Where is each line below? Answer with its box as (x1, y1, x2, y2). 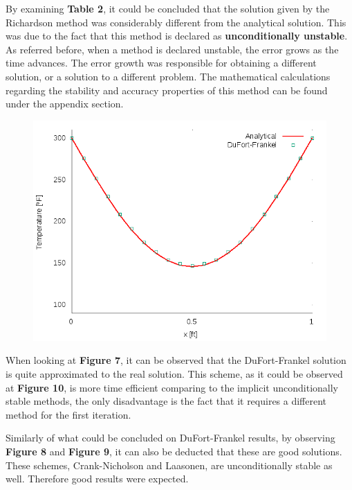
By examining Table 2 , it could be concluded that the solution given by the (6, 1, 330, 15)
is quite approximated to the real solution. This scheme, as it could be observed (6, 366, 343, 380)
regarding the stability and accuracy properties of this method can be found (6, 82, 328, 97)
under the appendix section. (6, 96, 124, 111)
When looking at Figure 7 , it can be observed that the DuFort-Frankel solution (6, 353, 346, 367)
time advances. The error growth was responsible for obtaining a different (6, 55, 317, 70)
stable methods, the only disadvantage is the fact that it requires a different (6, 394, 327, 408)
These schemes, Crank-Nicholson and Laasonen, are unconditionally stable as (6, 457, 333, 472)
